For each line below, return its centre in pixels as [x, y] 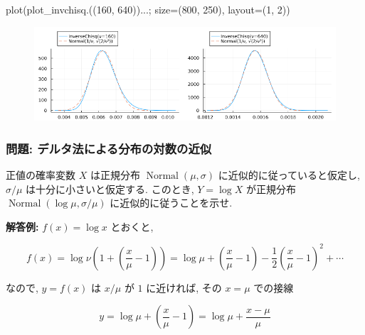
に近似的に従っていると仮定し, [289, 174]
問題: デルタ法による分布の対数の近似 [109, 148]
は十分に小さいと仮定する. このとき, [110, 188]
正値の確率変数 [41, 174]
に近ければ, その [184, 287]
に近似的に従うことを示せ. [171, 203]
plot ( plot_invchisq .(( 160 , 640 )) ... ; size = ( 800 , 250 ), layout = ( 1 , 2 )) [148, 9]
